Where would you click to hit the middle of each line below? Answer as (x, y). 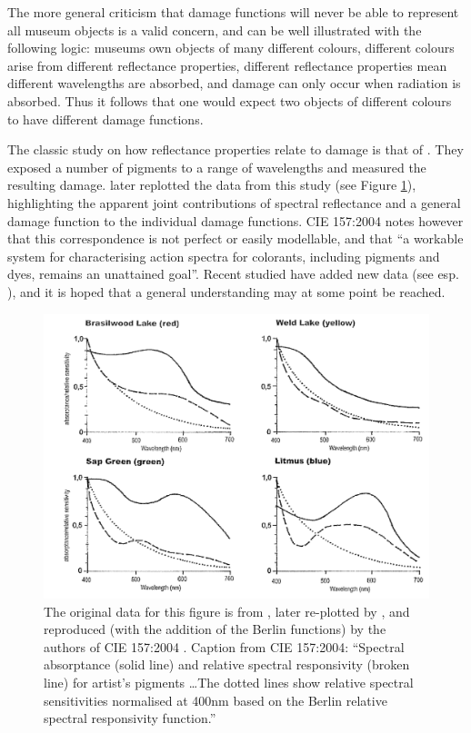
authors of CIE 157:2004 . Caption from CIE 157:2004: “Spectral (224, 646)
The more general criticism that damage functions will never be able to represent (233, 12)
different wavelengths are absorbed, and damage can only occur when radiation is (234, 83)
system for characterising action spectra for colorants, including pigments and (224, 256)
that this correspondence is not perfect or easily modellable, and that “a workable (235, 238)
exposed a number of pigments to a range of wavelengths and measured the (217, 167)
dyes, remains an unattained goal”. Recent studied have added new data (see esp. (233, 274)
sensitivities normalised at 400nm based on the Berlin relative (215, 700)
